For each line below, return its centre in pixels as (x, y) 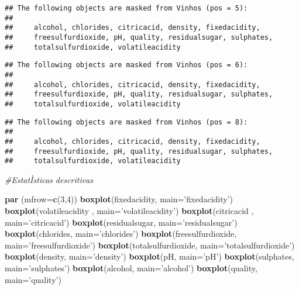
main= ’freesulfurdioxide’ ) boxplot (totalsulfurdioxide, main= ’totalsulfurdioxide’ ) (150, 245)
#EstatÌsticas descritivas (49, 179)
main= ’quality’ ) (33, 279)
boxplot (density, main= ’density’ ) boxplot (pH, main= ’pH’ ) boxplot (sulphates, (149, 256)
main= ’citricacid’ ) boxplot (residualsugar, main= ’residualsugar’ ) (121, 222)
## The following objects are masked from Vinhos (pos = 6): (126, 65)
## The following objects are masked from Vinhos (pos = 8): (126, 122)
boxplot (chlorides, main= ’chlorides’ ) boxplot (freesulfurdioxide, (121, 234)
